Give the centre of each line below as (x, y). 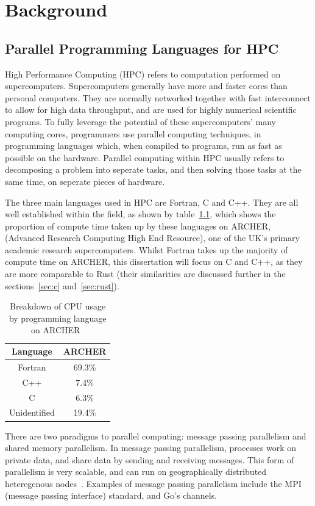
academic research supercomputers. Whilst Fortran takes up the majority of (147, 249)
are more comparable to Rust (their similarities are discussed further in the (145, 274)
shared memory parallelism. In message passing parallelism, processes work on (151, 448)
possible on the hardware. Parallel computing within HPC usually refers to (145, 157)
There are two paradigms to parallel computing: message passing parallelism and (156, 436)
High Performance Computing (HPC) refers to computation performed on (143, 74)
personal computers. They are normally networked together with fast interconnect (158, 97)
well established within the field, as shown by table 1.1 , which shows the (140, 214)
